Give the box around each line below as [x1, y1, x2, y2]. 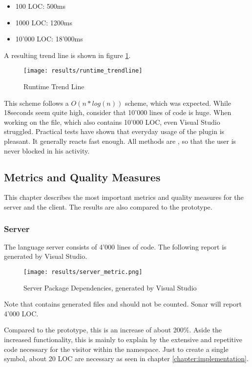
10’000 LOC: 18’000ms [15, 34, 83, 44]
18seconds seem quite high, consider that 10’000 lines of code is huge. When [4, 107, 231, 117]
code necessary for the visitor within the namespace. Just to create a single [4, 344, 229, 354]
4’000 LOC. [4, 308, 39, 318]
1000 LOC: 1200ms [15, 17, 72, 27]
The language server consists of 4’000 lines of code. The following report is [4, 241, 227, 251]
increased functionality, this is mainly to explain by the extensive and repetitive [4, 334, 243, 345]
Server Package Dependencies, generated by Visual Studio [23, 282, 197, 292]
